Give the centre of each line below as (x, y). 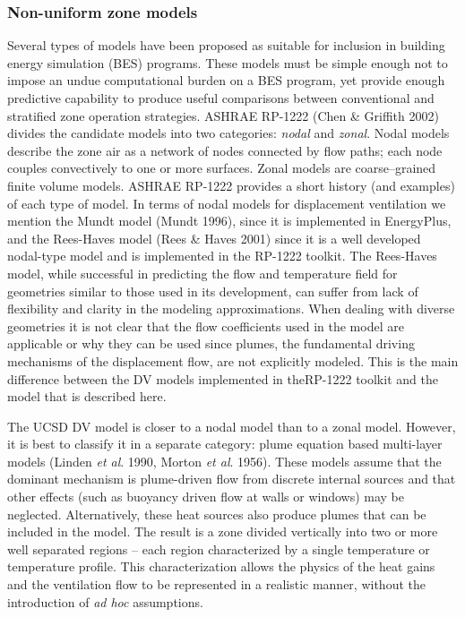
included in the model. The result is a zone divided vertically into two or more (223, 531)
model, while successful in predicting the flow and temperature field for (202, 273)
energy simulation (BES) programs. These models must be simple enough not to (228, 62)
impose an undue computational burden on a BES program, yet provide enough (226, 80)
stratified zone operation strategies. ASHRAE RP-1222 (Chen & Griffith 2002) (223, 115)
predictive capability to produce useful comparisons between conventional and (221, 98)
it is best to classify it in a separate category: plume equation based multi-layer (225, 444)
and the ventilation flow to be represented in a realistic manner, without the (216, 584)
